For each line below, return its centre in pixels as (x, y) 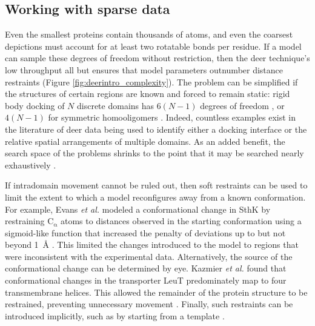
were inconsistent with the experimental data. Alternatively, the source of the (149, 256)
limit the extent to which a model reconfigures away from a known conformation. (155, 197)
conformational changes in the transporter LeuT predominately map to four (146, 280)
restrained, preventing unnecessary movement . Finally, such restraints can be (149, 304)
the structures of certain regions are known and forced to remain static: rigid (148, 94)
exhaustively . (31, 165)
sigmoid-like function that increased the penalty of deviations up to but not (145, 232)
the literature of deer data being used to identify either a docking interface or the (156, 129)
